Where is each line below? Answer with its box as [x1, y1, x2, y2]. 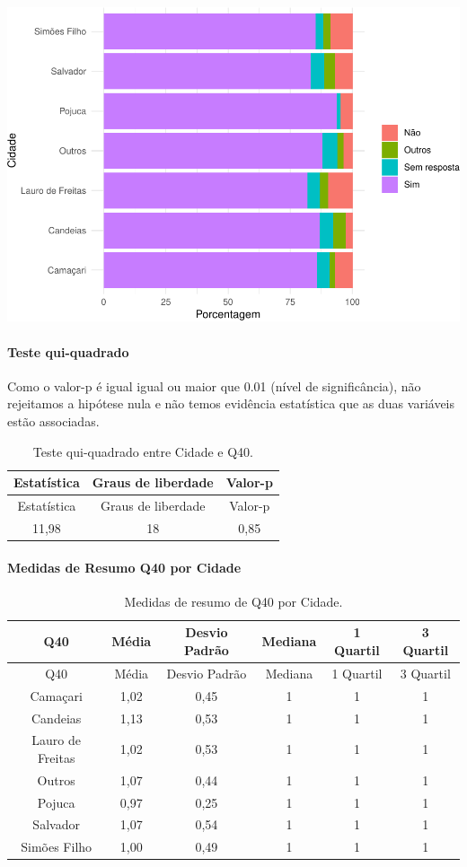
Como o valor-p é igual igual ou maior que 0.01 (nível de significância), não [7, 376, 421, 395]
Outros [37, 770, 75, 789]
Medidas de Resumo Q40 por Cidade [7, 557, 242, 576]
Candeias [31, 708, 82, 727]
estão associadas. [7, 412, 100, 431]
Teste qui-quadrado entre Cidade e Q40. [32, 442, 253, 460]
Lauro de [31, 731, 81, 749]
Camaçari [30, 686, 83, 705]
